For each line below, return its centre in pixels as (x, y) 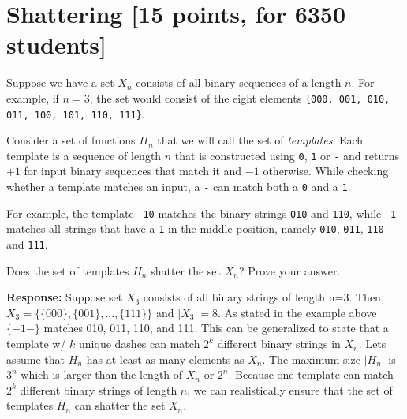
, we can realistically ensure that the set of (290, 389)
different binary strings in (279, 344)
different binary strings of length (99, 389)
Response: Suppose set (65, 297)
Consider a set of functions (71, 140)
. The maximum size (311, 359)
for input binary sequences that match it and (133, 171)
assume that (36, 359)
